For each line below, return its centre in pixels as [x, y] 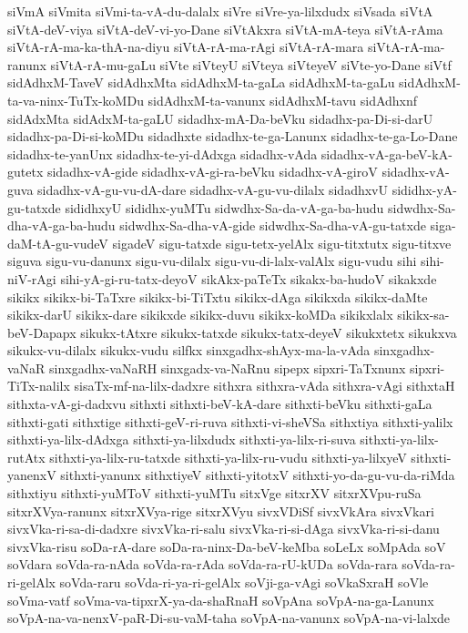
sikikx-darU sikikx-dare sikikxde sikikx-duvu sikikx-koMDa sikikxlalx [200, 315]
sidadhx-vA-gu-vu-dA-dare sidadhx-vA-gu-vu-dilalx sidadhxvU [213, 189]
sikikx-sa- [423, 315]
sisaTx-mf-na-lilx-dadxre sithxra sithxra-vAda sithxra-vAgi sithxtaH [265, 386]
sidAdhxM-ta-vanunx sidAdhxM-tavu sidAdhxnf [283, 100]
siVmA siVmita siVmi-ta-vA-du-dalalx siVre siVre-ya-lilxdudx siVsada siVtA [220, 11]
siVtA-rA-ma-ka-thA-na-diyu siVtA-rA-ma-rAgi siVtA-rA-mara [186, 47]
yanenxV [32, 475]
